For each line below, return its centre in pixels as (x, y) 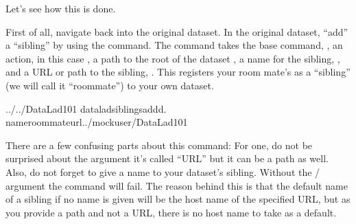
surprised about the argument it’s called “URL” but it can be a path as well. (167, 158)
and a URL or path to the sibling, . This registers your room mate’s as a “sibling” (178, 72)
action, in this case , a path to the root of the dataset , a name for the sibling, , (173, 58)
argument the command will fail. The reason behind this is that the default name (177, 185)
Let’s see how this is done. (61, 8)
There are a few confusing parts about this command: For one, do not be (159, 145)
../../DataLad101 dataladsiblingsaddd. (86, 108)
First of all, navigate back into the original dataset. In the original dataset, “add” (177, 31)
